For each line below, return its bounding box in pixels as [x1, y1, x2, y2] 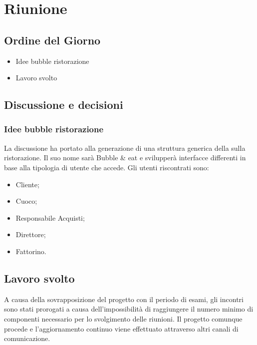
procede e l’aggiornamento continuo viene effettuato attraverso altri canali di [4, 323, 239, 334]
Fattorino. [15, 246, 46, 256]
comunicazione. [4, 333, 50, 344]
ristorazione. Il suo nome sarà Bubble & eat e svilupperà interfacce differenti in [4, 152, 246, 163]
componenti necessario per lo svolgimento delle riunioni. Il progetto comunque [4, 313, 243, 324]
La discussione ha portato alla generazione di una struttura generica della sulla [4, 142, 246, 153]
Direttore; [15, 229, 46, 240]
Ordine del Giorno [4, 32, 101, 47]
